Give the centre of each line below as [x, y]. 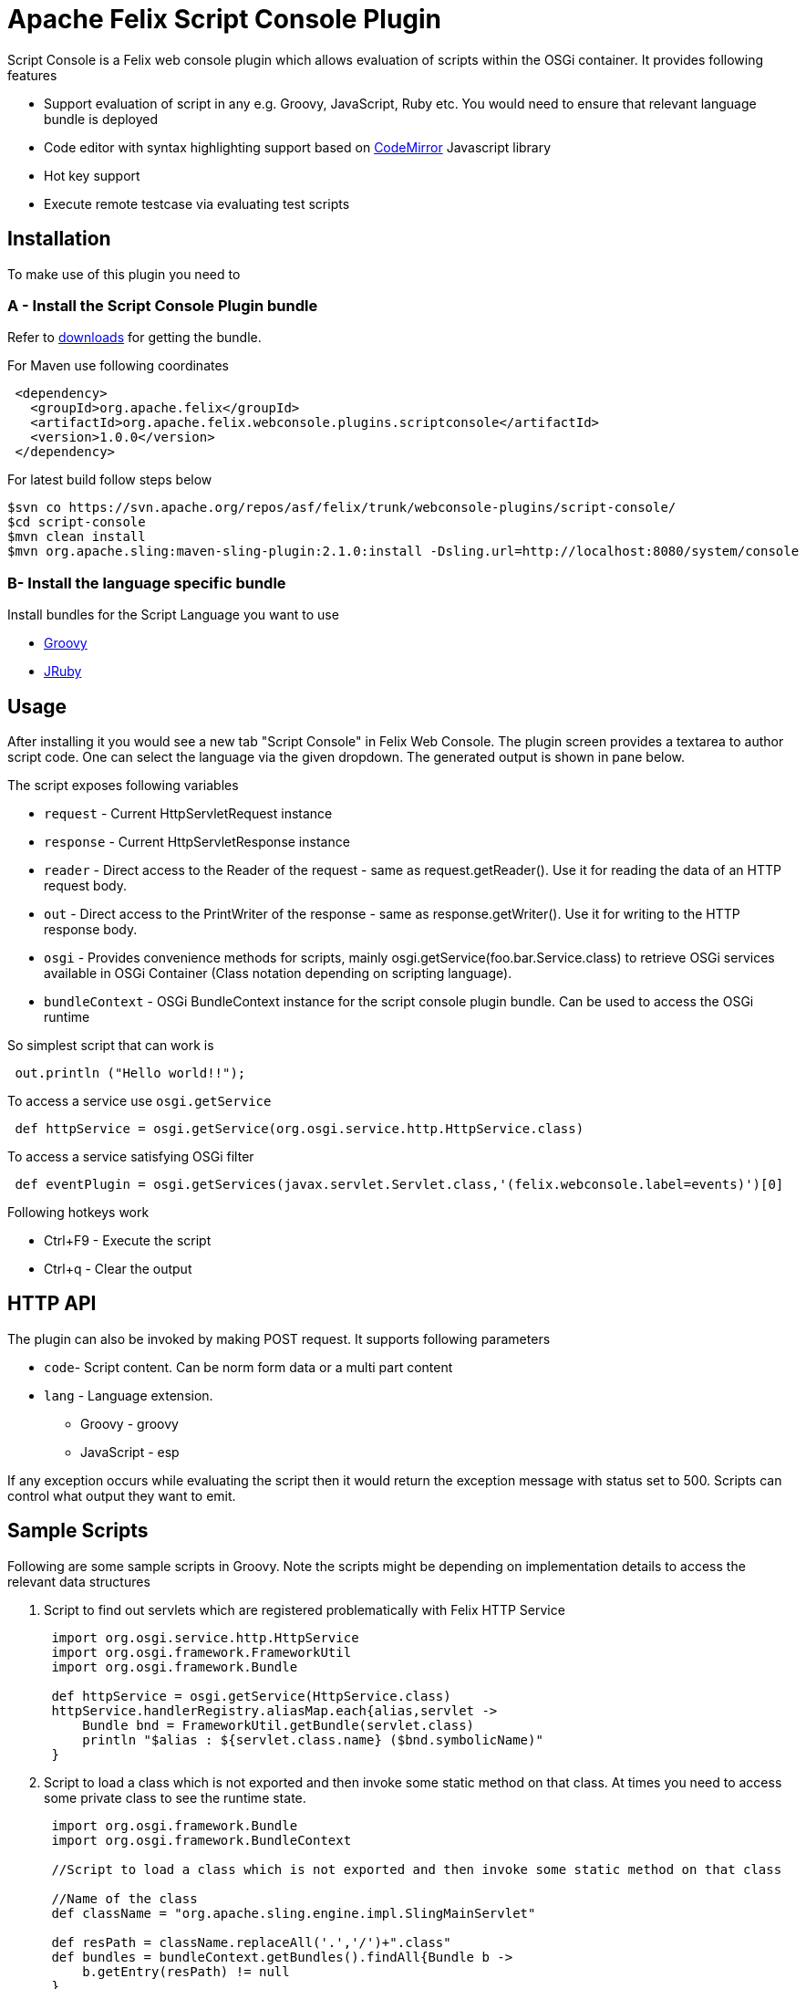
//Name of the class [124, 1898]
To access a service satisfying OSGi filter [131, 1156]
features [32, 75]
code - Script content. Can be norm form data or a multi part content [248, 1367]
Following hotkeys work [78, 1212]
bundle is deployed [101, 119]
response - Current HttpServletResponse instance [197, 841]
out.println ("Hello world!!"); [130, 1073]
